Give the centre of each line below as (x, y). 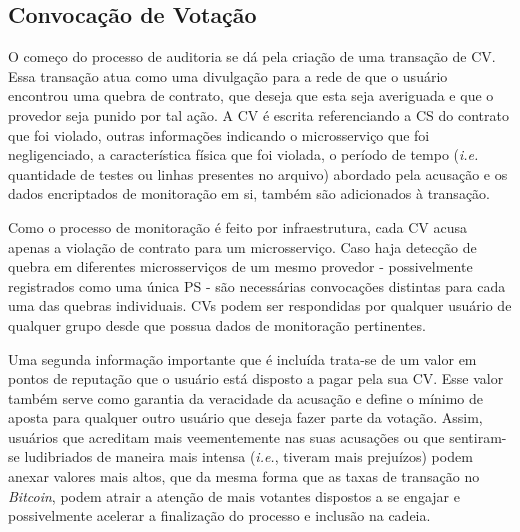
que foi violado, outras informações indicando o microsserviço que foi (219, 134)
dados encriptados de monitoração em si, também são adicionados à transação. (249, 193)
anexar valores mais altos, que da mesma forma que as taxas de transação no (244, 476)
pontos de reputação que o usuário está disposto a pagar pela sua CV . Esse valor (256, 378)
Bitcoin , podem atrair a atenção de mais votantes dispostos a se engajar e (234, 495)
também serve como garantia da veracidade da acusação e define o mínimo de (246, 397)
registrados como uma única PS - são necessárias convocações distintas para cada (257, 285)
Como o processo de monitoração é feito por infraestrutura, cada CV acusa (238, 226)
